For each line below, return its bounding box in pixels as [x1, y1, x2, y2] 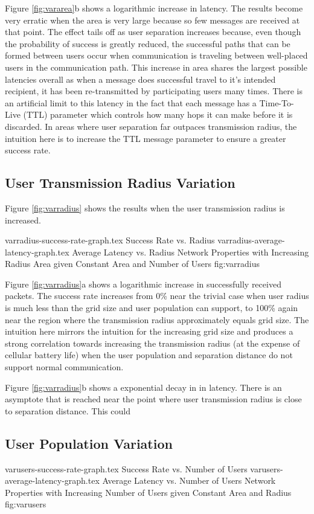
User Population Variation [5, 434, 173, 452]
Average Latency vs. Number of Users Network [102, 474, 276, 487]
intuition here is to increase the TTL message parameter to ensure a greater [5, 132, 286, 144]
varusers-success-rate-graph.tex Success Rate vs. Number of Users [5, 462, 248, 475]
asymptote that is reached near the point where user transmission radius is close [5, 393, 302, 405]
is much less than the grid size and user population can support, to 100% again [5, 301, 298, 314]
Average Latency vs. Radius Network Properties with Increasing [72, 245, 309, 258]
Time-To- [259, 96, 294, 109]
